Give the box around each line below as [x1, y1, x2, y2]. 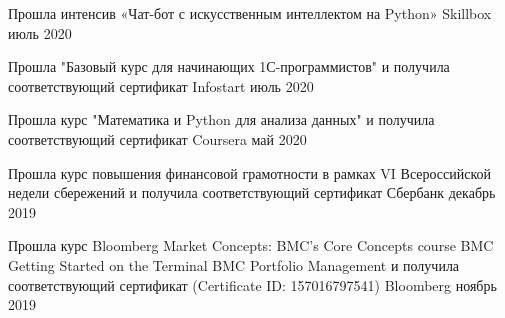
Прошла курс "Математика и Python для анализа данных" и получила [8, 109, 435, 130]
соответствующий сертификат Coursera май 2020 [8, 128, 307, 149]
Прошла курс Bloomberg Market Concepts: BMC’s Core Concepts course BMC [8, 235, 494, 256]
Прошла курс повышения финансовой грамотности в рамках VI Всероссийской [8, 162, 492, 183]
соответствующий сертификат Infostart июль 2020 [8, 75, 314, 96]
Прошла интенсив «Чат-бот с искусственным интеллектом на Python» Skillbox [8, 3, 492, 23]
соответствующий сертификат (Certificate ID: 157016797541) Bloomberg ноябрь [8, 274, 497, 295]
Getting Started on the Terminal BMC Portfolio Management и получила [8, 254, 460, 275]
